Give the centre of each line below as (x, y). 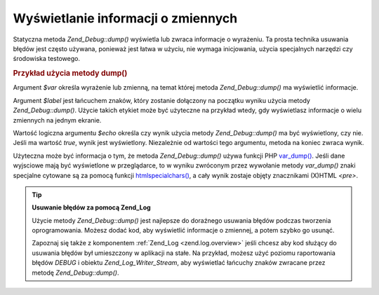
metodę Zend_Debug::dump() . (75, 273)
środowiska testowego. (47, 59)
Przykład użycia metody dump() (70, 74)
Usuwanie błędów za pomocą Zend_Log (91, 207)
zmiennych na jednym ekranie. (57, 120)
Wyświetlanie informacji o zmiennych (125, 18)
